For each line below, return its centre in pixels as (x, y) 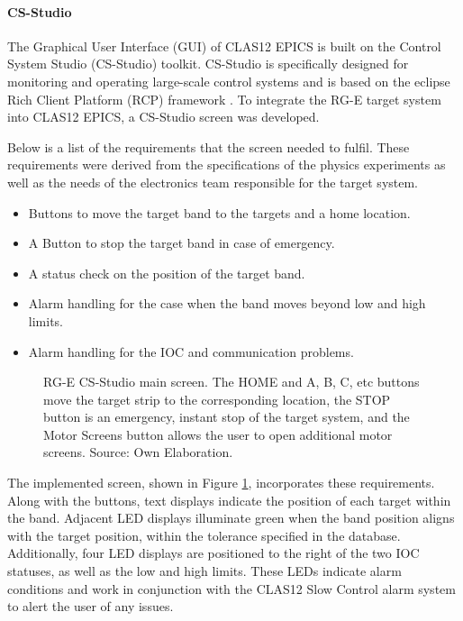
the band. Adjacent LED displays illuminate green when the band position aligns (231, 518)
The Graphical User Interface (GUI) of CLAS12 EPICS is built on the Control (224, 46)
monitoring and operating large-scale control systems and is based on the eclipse (229, 81)
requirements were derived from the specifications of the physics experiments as (227, 164)
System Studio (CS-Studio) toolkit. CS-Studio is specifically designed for (208, 64)
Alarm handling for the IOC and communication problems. (191, 351)
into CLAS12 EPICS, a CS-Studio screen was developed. (163, 117)
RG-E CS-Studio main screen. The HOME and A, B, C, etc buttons (231, 382)
